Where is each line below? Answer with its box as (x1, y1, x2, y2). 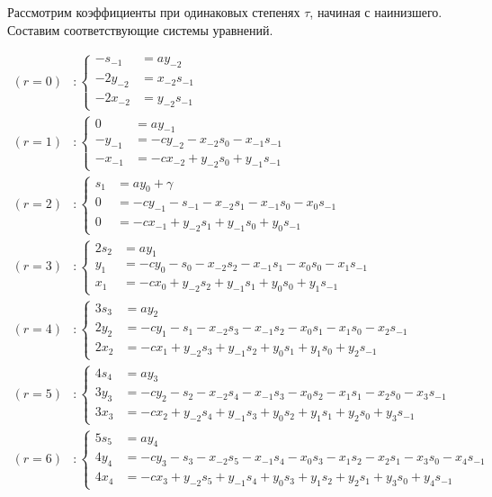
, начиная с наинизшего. (309, 3, 443, 21)
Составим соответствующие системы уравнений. (7, 20, 273, 39)
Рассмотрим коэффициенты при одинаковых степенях (7, 3, 300, 21)
